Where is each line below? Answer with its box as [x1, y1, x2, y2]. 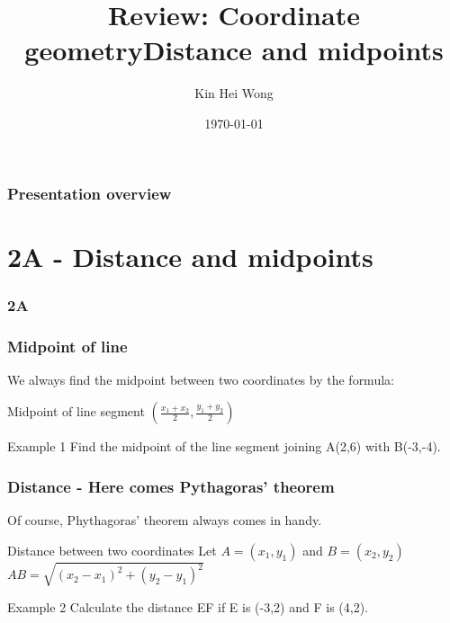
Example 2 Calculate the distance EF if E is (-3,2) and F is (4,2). [7, 598, 368, 617]
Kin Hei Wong [194, 84, 274, 102]
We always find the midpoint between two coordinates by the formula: [7, 369, 394, 388]
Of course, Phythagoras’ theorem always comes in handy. [7, 511, 322, 530]
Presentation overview [7, 182, 172, 204]
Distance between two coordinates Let [7, 540, 217, 559]
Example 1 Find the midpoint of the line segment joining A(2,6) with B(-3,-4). [7, 437, 441, 456]
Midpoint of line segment [7, 402, 145, 421]
